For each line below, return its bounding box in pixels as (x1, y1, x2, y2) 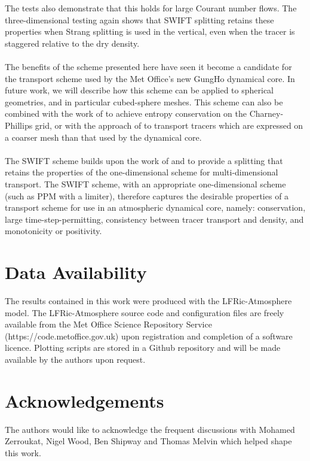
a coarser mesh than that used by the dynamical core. (5, 131, 202, 143)
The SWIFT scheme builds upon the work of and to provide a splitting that (5, 154, 283, 166)
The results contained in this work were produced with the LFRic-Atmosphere (5, 295, 292, 307)
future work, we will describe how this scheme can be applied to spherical (5, 84, 274, 96)
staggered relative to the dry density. (5, 37, 140, 49)
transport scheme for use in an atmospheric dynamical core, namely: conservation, (5, 201, 306, 214)
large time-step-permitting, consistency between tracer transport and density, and (5, 213, 304, 225)
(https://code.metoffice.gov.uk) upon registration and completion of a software (5, 329, 293, 342)
